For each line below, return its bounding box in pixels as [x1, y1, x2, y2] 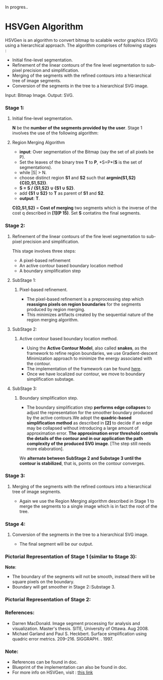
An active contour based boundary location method [19, 262, 123, 268]
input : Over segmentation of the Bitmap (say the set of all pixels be [19, 149, 154, 155]
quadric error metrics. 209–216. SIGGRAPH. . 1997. [12, 636, 113, 642]
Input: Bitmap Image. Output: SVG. [5, 92, 74, 98]
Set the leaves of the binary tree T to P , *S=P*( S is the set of [19, 159, 143, 165]
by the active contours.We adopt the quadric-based [26, 415, 132, 421]
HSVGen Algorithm [5, 21, 84, 32]
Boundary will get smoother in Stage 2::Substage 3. [12, 584, 116, 590]
